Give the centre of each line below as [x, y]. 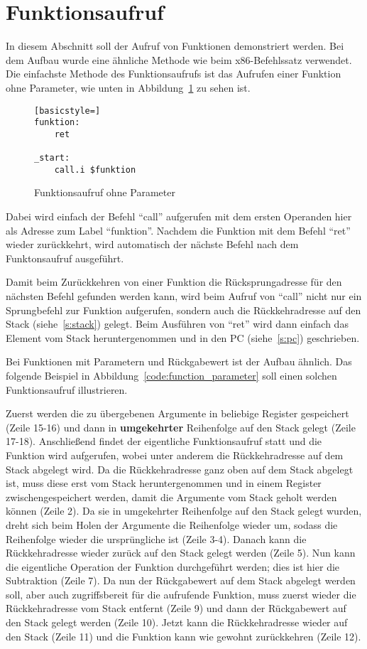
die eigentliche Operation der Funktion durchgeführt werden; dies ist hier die [173, 566]
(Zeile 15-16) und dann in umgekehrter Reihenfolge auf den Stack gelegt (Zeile [181, 427]
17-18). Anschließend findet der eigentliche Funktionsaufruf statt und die [164, 441]
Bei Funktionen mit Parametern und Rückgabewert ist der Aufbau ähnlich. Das [179, 361]
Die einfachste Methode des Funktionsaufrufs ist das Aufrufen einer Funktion [174, 74]
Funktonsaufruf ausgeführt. [65, 258]
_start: [52, 158]
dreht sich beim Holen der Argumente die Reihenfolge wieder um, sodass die [172, 524]
